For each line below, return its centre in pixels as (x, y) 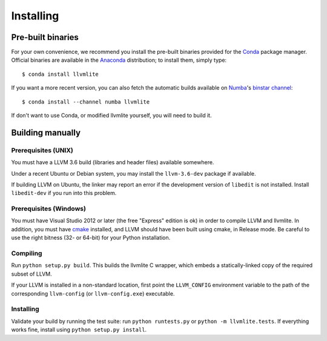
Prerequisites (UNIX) (42, 150)
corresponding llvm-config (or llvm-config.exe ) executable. (93, 293)
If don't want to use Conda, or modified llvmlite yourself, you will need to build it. (111, 116)
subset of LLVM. (32, 274)
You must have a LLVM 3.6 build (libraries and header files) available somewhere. (113, 162)
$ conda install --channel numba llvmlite (86, 102)
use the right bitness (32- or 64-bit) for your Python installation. (91, 238)
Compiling (27, 253)
